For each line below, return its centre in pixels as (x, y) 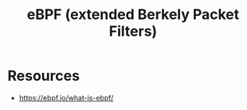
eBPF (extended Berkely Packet (133, 15)
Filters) (133, 31)
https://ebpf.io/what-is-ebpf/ (66, 97)
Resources (44, 76)
